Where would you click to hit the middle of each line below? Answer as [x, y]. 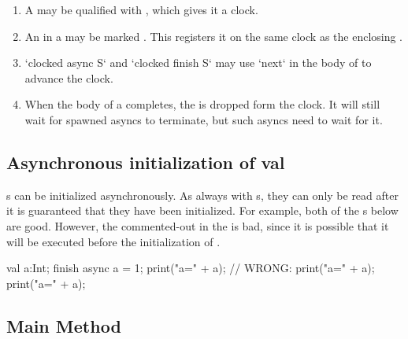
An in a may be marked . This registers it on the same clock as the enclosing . [214, 36]
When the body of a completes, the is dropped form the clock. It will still [202, 104]
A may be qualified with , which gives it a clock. [141, 9]
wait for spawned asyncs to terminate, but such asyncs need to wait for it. [204, 119]
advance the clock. [69, 77]
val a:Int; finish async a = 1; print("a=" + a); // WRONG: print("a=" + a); [191, 268]
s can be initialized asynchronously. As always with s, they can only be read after [202, 195]
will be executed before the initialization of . [113, 241]
